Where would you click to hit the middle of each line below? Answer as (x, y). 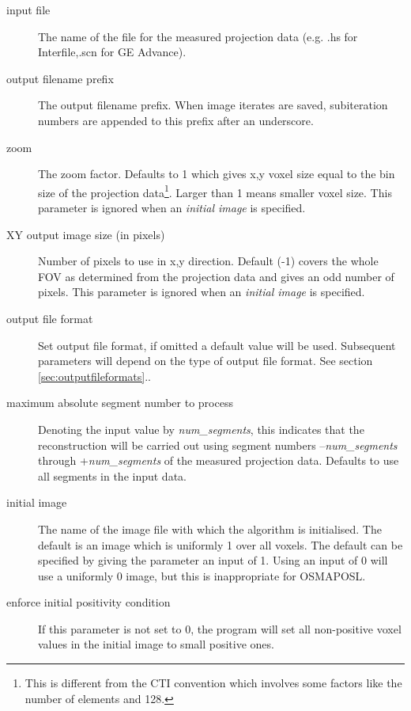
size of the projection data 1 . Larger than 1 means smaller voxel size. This (215, 191)
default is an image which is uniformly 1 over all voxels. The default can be (221, 544)
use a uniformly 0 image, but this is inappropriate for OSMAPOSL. (202, 575)
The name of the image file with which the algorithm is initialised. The (210, 528)
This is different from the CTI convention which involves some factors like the (213, 683)
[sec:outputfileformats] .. (94, 376)
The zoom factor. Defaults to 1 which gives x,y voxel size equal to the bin (217, 174)
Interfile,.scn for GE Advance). (112, 52)
